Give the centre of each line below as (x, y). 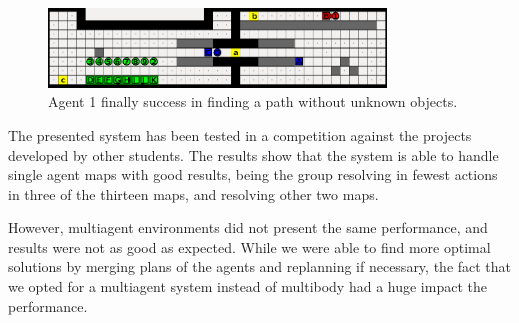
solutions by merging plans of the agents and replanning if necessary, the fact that (260, 266)
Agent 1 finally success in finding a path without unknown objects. (253, 101)
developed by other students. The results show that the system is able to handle (253, 154)
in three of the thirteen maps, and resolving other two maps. (193, 193)
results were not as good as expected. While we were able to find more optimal (249, 246)
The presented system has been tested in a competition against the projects (240, 134)
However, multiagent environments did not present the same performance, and (248, 227)
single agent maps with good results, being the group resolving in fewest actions (253, 174)
